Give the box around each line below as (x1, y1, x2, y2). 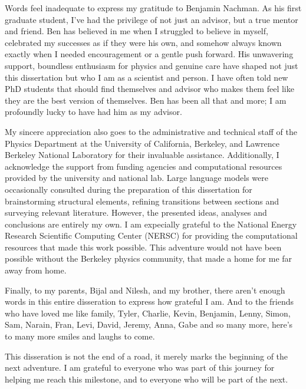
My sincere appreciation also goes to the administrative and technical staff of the (5, 125, 297, 137)
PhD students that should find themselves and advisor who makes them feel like (5, 83, 294, 95)
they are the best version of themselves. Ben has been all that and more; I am (5, 94, 287, 106)
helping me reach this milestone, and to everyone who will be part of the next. (5, 372, 288, 385)
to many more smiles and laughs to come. (5, 330, 155, 342)
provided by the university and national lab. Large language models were (5, 172, 268, 184)
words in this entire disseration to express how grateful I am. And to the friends (5, 295, 294, 308)
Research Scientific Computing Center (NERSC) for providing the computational (5, 229, 298, 242)
